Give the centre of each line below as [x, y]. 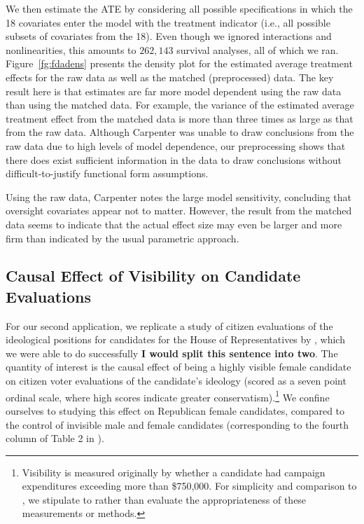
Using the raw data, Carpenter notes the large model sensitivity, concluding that [178, 196]
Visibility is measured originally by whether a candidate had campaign [174, 472]
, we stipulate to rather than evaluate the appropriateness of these [164, 499]
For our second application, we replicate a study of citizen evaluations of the [169, 325]
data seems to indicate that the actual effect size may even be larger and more [174, 224]
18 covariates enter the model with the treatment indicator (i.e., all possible [168, 22]
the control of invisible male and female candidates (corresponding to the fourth [177, 424]
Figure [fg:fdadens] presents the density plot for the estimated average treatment [179, 63]
